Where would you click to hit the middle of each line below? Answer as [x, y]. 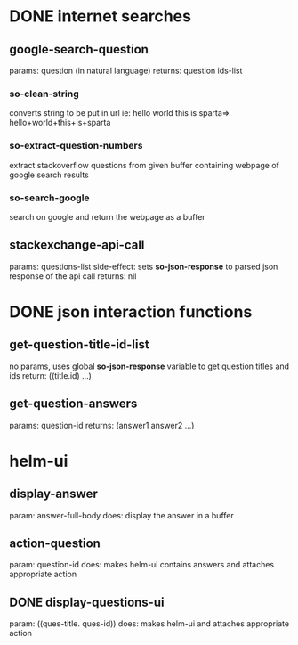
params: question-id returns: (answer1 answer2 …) [102, 425]
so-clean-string [44, 94]
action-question [55, 543]
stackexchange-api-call [77, 245]
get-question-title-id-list [79, 345]
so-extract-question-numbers [76, 146]
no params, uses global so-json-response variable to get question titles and [149, 366]
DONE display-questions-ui [87, 602]
